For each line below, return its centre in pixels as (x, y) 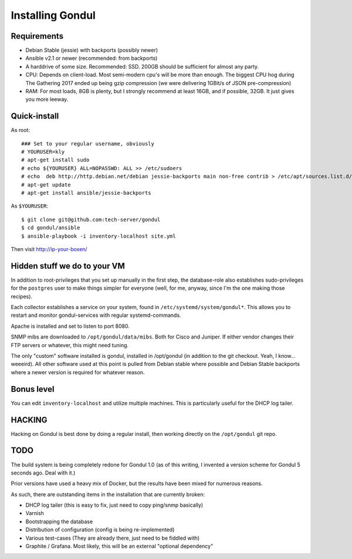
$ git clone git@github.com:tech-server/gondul (91, 219)
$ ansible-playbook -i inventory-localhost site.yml (99, 236)
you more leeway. (47, 99)
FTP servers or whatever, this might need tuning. (70, 345)
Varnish (35, 513)
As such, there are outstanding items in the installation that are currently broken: (108, 494)
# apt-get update (46, 184)
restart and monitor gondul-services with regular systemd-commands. (96, 315)
